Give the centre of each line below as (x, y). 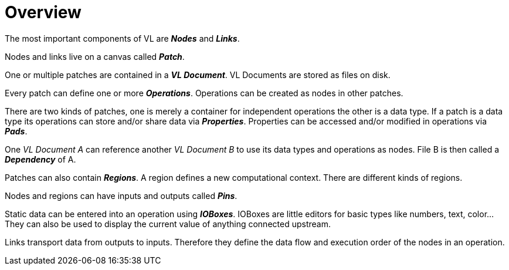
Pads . (16, 131)
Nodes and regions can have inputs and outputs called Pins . (121, 195)
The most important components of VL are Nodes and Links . (122, 38)
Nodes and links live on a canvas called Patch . (95, 56)
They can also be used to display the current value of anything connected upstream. (168, 224)
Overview (43, 12)
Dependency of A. (40, 159)
